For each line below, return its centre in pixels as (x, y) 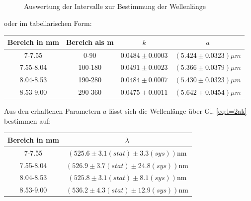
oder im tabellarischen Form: (48, 23)
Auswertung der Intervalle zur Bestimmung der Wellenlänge (115, 6)
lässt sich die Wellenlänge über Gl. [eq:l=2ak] (178, 111)
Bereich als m (90, 42)
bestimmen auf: (28, 120)
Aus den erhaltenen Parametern (52, 111)
